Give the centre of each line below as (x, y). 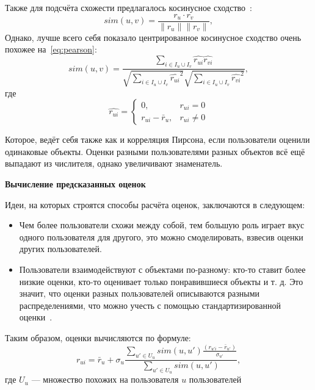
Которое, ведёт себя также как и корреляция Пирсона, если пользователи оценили (157, 139)
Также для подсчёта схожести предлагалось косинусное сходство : (129, 7)
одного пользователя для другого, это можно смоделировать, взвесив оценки (161, 237)
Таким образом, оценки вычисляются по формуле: (98, 338)
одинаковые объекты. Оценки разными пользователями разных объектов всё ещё (155, 151)
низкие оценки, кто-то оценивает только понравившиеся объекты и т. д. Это (161, 281)
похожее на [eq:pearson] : (51, 49)
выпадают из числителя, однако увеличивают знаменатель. (114, 163)
